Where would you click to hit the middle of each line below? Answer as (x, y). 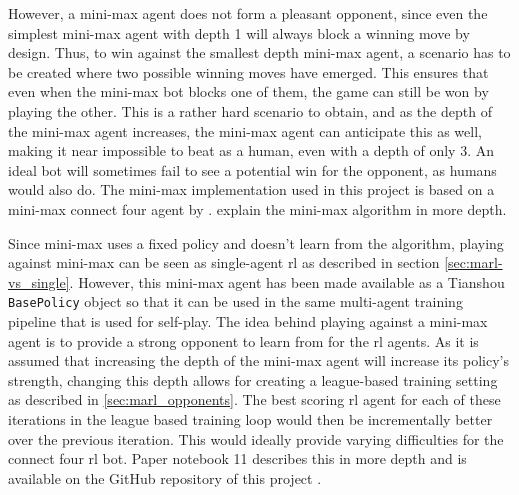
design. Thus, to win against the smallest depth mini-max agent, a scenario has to (259, 52)
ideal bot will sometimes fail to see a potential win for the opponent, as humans (252, 169)
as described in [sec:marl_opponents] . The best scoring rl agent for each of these (254, 399)
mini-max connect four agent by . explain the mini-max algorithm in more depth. (257, 208)
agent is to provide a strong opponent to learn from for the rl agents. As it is (243, 340)
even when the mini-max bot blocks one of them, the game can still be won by (248, 91)
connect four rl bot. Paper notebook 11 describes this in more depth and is (237, 458)
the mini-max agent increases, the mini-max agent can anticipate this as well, (245, 130)
